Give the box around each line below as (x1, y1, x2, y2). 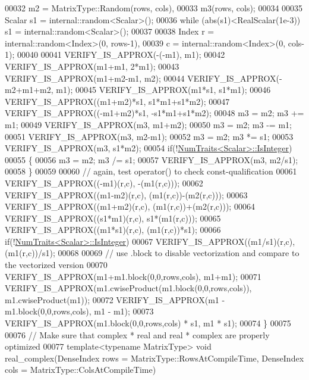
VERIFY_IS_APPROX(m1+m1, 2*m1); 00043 (5, 60, 179, 72)
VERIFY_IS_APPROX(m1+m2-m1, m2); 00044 (5, 71, 185, 84)
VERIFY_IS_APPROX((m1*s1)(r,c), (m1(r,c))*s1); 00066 (5, 223, 221, 236)
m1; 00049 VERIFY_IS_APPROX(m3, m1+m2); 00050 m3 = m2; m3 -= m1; (5, 118, 292, 130)
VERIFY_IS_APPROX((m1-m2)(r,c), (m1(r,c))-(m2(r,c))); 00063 (5, 188, 248, 201)
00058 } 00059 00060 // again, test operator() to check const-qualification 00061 (5, 165, 297, 177)
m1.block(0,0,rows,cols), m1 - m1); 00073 (5, 305, 154, 317)
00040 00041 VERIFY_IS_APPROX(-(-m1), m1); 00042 (17, 48, 225, 61)
